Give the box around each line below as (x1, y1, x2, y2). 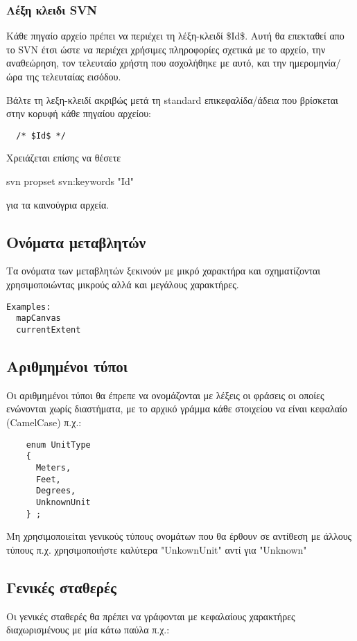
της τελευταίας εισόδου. (26, 69, 121, 83)
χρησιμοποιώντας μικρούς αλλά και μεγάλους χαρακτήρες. (6, 277, 239, 292)
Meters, (35, 462, 71, 473)
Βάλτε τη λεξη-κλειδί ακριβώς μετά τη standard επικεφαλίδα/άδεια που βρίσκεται (6, 92, 338, 107)
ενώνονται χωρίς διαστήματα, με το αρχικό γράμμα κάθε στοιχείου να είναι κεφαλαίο (6, 401, 347, 416)
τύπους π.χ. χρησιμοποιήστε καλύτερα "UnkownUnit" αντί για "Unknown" (6, 542, 307, 556)
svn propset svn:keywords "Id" (6, 174, 134, 188)
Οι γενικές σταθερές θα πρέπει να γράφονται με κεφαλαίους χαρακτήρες (6, 608, 295, 623)
